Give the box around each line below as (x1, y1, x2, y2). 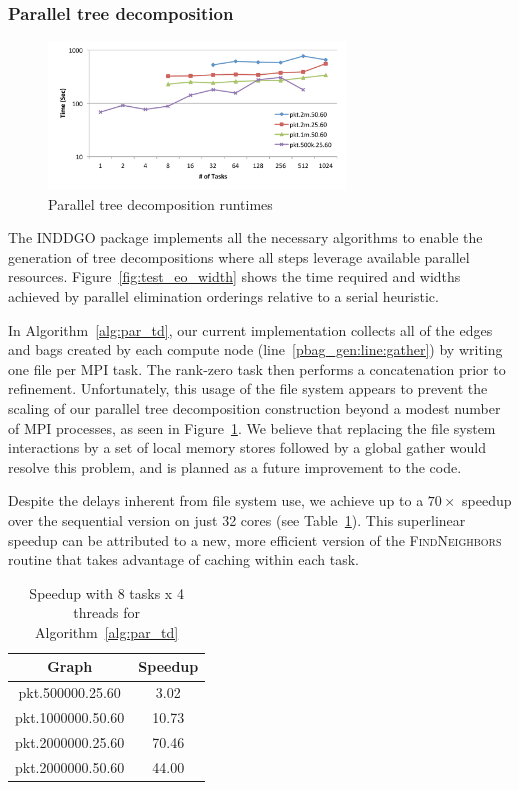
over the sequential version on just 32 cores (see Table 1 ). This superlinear (8, 509, 466, 530)
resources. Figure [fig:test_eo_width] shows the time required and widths (8, 266, 461, 287)
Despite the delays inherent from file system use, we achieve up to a (8, 490, 424, 511)
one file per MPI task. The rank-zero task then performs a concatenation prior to (8, 358, 506, 379)
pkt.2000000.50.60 (15, 756, 125, 777)
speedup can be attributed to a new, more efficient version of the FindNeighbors (8, 529, 502, 550)
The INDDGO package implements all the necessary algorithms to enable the (8, 227, 483, 248)
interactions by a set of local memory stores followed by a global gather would (8, 437, 486, 458)
